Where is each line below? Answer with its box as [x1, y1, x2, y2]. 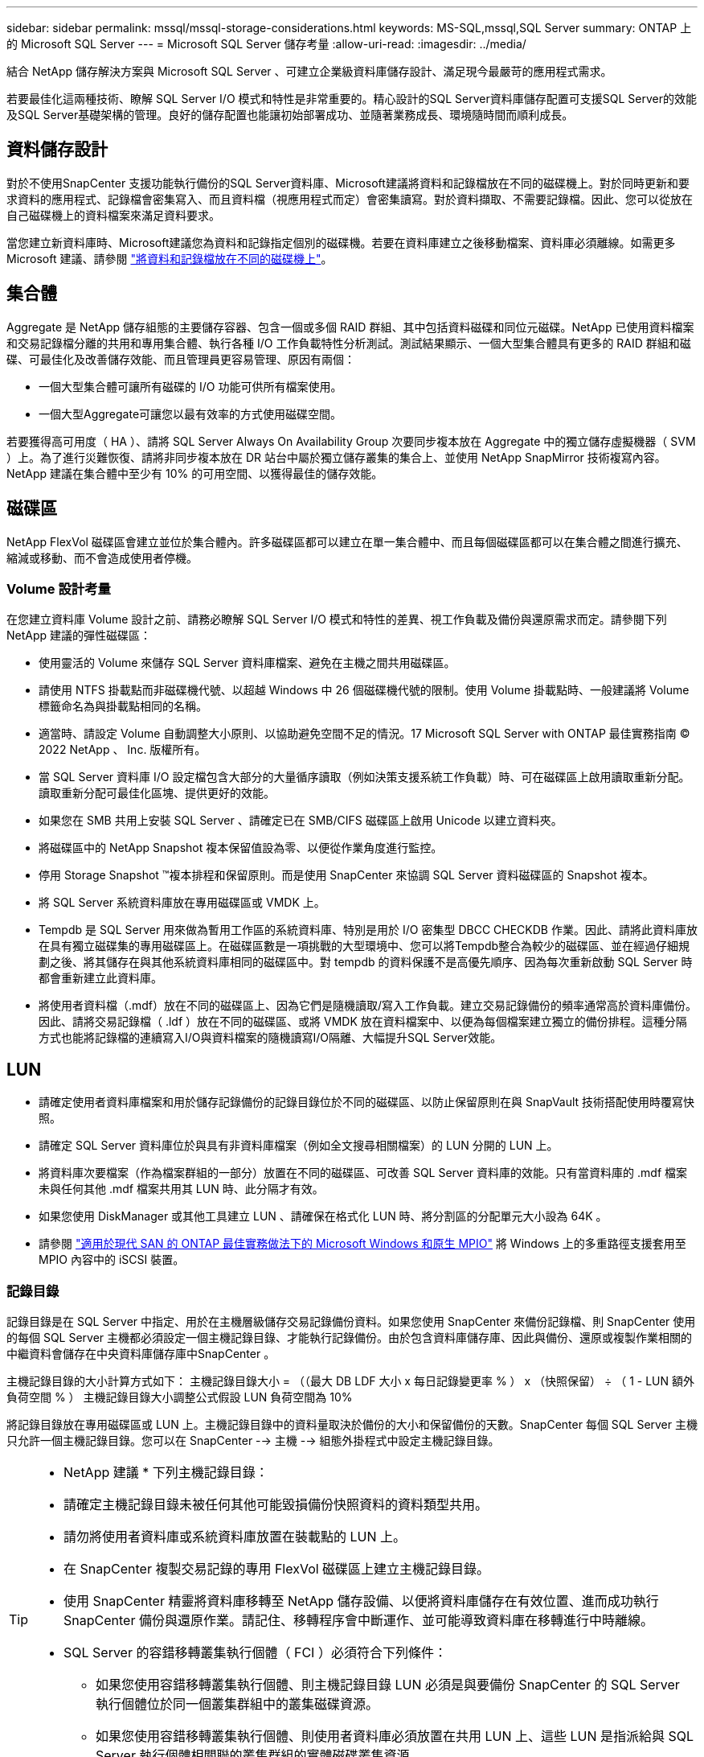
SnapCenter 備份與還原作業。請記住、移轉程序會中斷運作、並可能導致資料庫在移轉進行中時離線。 [63, 1611, 653, 1628]
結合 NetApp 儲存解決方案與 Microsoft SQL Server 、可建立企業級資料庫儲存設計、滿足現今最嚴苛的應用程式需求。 [6, 64, 612, 78]
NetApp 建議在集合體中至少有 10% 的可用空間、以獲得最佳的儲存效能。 [6, 466, 383, 480]
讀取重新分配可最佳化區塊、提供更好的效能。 [39, 786, 275, 800]
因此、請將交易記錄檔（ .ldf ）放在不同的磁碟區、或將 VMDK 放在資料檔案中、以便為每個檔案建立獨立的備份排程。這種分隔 [39, 1014, 687, 1029]
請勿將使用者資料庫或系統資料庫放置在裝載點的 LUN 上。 [63, 1528, 407, 1545]
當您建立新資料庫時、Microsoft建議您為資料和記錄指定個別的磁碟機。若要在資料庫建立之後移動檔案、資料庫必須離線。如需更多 [6, 235, 676, 249]
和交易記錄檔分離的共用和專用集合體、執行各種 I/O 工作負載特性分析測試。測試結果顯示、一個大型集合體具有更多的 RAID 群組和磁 [6, 335, 691, 350]
